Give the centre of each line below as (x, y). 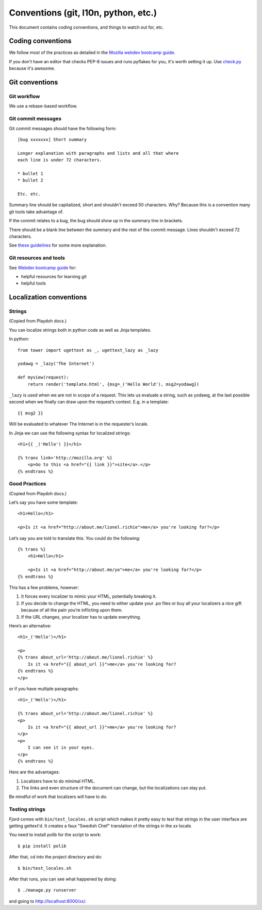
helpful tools (33, 283)
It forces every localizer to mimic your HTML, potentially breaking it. (89, 596)
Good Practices (27, 484)
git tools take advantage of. (36, 212)
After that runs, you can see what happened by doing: (63, 879)
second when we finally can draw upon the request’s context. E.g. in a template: (89, 402)
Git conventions (33, 82)
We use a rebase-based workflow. (43, 106)
